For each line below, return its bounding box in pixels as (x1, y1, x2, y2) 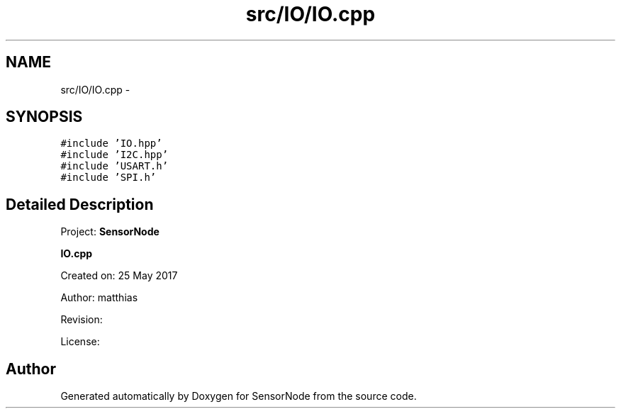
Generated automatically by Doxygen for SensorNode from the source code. (60, 390, 417, 403)
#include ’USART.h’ (60, 160, 169, 172)
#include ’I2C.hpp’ (60, 149, 169, 161)
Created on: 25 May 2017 (60, 269, 178, 282)
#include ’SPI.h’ (60, 172, 157, 184)
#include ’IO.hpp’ (60, 138, 162, 150)
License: (60, 335, 100, 348)
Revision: (60, 313, 103, 326)
